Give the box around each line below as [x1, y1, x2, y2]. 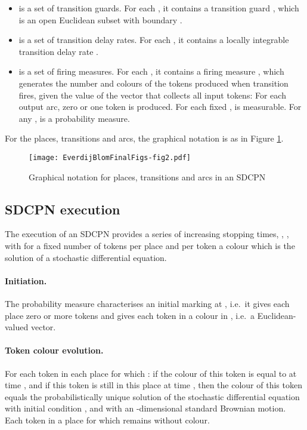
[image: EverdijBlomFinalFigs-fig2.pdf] [29, 153, 191, 162]
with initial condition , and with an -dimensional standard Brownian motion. [5, 402, 286, 414]
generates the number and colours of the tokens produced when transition [18, 76, 289, 89]
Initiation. [5, 274, 47, 287]
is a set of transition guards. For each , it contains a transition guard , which [18, 2, 299, 14]
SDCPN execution [5, 199, 120, 218]
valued [5, 321, 29, 333]
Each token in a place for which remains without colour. [5, 413, 210, 426]
